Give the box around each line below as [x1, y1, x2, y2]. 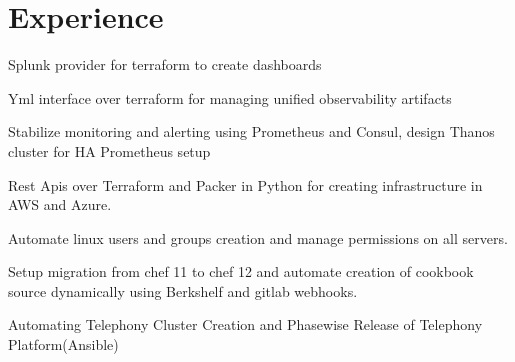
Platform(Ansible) [8, 334, 119, 355]
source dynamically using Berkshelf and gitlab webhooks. [8, 280, 358, 301]
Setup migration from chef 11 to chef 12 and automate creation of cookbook [8, 261, 474, 282]
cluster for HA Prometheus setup [8, 140, 211, 161]
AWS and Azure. [8, 194, 112, 215]
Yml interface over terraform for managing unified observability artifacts [8, 87, 452, 108]
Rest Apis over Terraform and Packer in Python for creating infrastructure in [8, 174, 483, 195]
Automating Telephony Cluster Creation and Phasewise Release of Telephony [8, 314, 483, 335]
